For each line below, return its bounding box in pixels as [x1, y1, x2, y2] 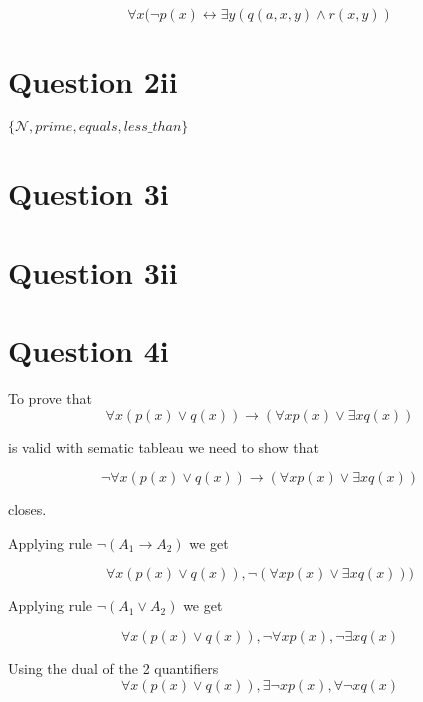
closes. [8, 499, 47, 520]
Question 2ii [8, 61, 178, 102]
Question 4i [8, 330, 169, 371]
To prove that [8, 388, 93, 408]
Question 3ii [8, 251, 178, 292]
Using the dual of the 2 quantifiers [8, 657, 219, 678]
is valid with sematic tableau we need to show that [8, 436, 319, 457]
